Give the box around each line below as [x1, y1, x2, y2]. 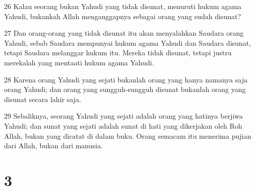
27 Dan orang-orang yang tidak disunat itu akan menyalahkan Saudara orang [4, 28, 244, 38]
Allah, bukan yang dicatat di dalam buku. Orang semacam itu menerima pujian [4, 130, 251, 141]
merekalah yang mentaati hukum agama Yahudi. [4, 57, 154, 67]
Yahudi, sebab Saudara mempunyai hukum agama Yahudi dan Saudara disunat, [4, 37, 251, 48]
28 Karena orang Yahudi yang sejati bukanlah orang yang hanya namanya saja [4, 74, 247, 84]
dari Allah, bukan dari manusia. [4, 140, 103, 151]
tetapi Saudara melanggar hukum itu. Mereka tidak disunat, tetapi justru [4, 47, 232, 58]
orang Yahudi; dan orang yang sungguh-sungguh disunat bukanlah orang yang [4, 84, 246, 94]
